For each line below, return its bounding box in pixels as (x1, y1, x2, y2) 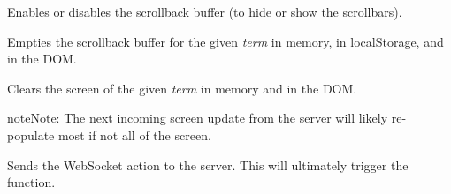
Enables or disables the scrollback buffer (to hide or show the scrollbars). (7, 3, 402, 20)
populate (7, 125, 55, 144)
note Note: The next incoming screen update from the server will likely (7, 108, 388, 127)
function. (7, 173, 56, 191)
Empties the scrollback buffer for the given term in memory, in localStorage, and (7, 32, 444, 50)
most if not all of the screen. (57, 125, 211, 144)
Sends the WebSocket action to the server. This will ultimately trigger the (7, 155, 409, 174)
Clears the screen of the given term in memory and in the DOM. (7, 78, 357, 97)
